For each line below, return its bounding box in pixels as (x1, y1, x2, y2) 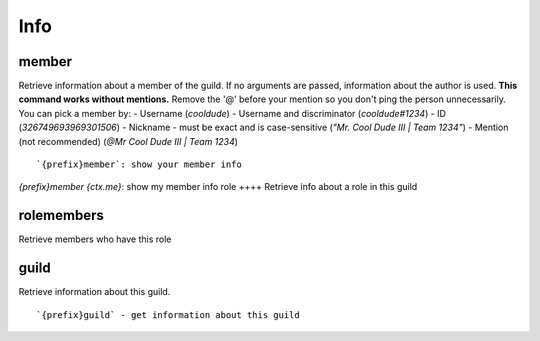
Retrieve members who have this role (18, 233, 172, 245)
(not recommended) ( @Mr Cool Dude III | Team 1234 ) (18, 135, 239, 147)
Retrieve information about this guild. (18, 286, 171, 298)
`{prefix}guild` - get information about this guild (36, 309, 300, 320)
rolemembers (18, 207, 105, 224)
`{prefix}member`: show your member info (36, 159, 242, 170)
